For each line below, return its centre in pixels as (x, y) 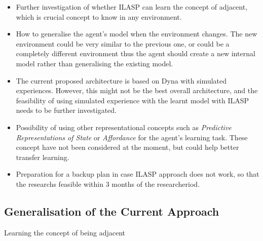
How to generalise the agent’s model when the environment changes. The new (137, 34)
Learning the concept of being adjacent (65, 232)
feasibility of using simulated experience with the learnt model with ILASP (133, 100)
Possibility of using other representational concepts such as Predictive (124, 127)
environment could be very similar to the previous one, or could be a (123, 43)
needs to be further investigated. (66, 110)
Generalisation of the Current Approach (112, 211)
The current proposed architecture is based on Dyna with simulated (121, 80)
